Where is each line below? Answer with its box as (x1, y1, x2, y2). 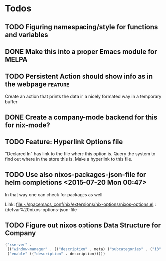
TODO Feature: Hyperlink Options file (5, 137, 123, 146)
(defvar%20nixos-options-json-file (5, 206, 77, 212)
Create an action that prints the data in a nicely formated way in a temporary (5, 93, 162, 99)
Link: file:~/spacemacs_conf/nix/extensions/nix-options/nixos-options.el (5, 201, 154, 207)
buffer (5, 98, 18, 105)
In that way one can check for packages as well (5, 191, 103, 197)
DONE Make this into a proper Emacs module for (5, 47, 158, 56)
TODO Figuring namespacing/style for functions (5, 23, 158, 31)
